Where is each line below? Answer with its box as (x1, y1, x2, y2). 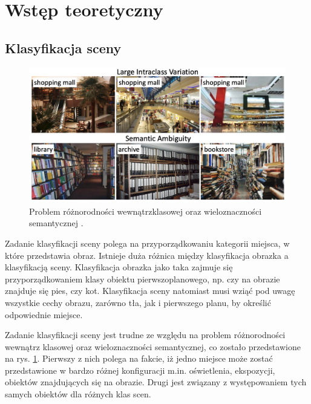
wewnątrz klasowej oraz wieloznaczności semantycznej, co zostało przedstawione (5, 340, 301, 353)
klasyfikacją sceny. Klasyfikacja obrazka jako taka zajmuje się (5, 261, 233, 273)
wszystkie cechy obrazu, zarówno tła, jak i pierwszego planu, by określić (5, 296, 271, 308)
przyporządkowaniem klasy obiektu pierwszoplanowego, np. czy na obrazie (5, 272, 280, 285)
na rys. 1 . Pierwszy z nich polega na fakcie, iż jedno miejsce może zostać (5, 352, 273, 365)
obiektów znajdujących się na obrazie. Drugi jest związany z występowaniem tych (5, 376, 307, 388)
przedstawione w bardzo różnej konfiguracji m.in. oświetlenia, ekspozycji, (5, 363, 275, 376)
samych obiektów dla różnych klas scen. (5, 388, 151, 400)
